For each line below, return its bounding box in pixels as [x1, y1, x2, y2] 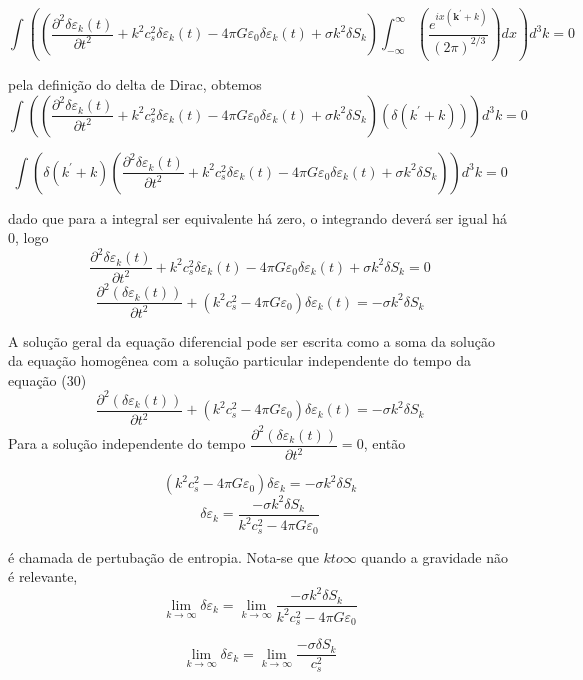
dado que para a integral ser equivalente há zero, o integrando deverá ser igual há [8, 207, 507, 228]
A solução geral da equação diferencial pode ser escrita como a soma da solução [8, 330, 495, 351]
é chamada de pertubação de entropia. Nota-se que [8, 546, 319, 567]
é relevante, [8, 566, 78, 587]
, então [363, 433, 406, 454]
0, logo [8, 227, 49, 248]
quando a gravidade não [361, 546, 509, 567]
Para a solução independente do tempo [8, 433, 246, 454]
